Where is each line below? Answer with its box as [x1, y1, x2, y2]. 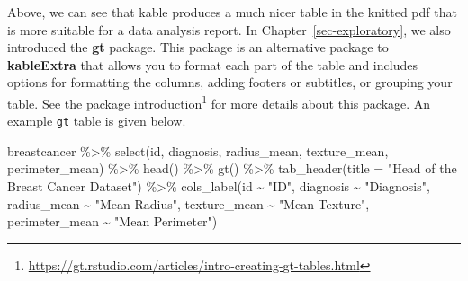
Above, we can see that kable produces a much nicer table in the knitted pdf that [7, 3, 457, 21]
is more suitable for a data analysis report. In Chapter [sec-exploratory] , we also [7, 20, 451, 39]
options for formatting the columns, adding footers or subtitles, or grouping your [7, 73, 453, 92]
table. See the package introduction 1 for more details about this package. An [7, 91, 431, 112]
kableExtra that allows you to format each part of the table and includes [7, 55, 418, 74]
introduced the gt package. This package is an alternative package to [7, 38, 389, 57]
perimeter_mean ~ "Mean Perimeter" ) [7, 212, 218, 231]
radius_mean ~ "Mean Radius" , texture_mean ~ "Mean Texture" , [7, 194, 370, 213]
